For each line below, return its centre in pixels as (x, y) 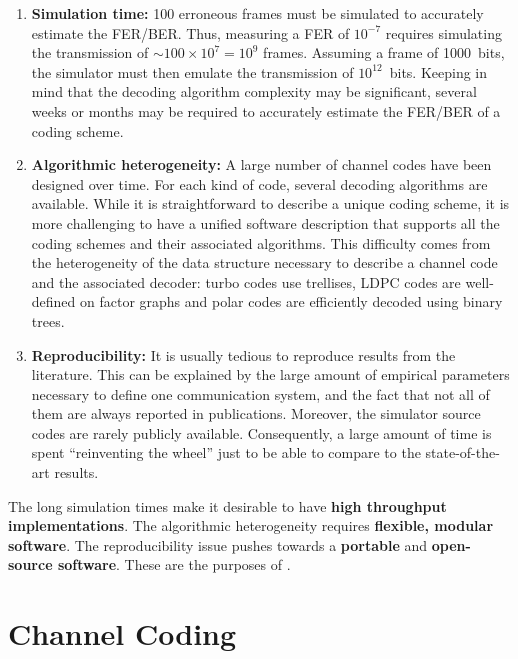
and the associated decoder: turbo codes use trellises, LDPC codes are (246, 281)
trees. (48, 320)
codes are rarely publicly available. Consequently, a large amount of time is (261, 432)
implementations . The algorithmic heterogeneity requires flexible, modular (251, 525)
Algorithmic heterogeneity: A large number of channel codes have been (261, 164)
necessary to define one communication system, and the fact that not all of (260, 393)
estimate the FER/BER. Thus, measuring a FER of (190, 32)
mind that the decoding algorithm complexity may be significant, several (254, 91)
